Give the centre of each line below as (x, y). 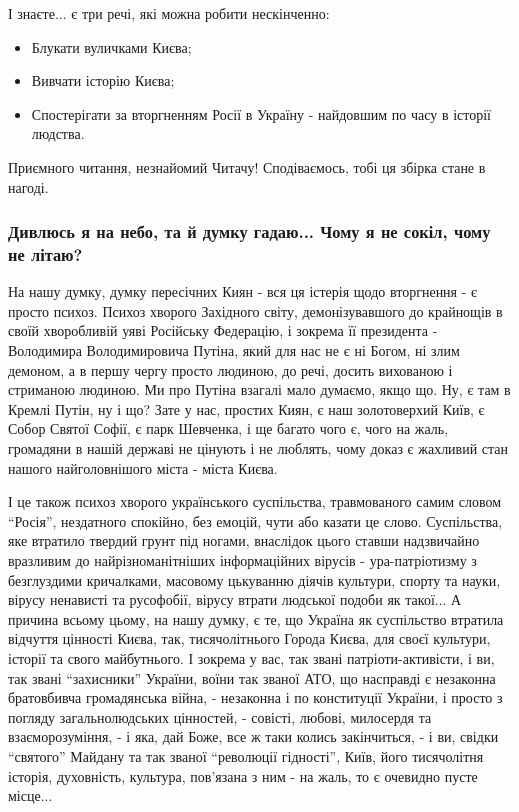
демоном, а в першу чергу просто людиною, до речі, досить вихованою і (230, 369)
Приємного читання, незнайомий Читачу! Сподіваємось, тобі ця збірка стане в (247, 166)
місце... (30, 795)
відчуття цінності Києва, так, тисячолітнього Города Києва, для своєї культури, (249, 638)
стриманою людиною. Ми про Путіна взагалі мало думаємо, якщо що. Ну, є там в (259, 389)
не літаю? (45, 254)
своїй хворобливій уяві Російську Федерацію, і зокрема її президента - (223, 330)
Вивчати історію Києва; (103, 80)
